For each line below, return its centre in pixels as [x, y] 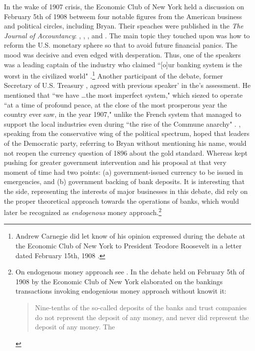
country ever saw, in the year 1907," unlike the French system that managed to [123, 114]
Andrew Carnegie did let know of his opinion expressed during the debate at [130, 236]
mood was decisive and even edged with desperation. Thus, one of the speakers [123, 54]
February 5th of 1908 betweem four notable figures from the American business [123, 16]
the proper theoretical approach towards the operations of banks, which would [122, 201]
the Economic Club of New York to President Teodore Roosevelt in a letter [128, 245]
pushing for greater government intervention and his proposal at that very [115, 162]
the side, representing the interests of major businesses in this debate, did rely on [126, 191]
